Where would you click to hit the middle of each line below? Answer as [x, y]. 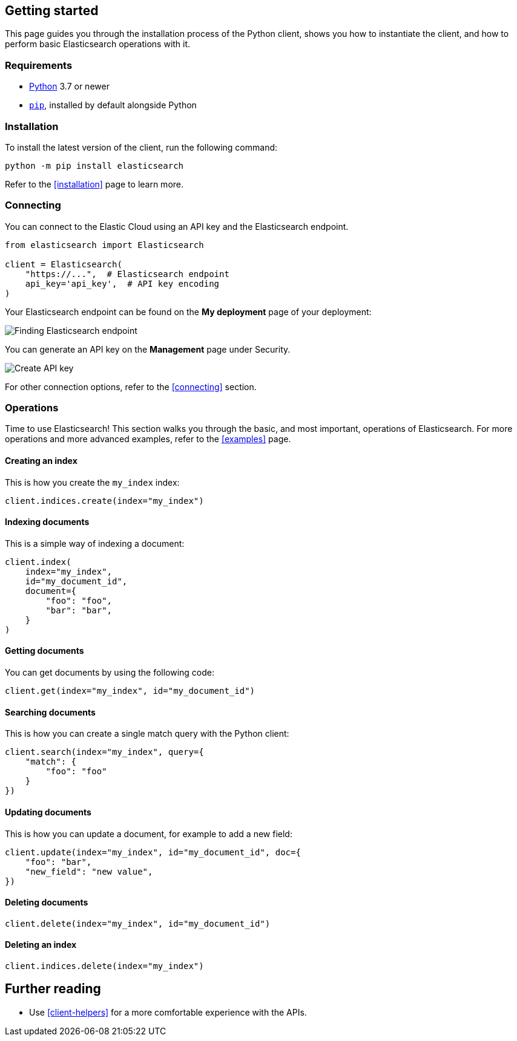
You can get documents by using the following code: [110, 673]
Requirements [39, 65]
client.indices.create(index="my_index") [104, 501]
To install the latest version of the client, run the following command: [141, 147]
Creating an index [41, 461]
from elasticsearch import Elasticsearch [104, 245]
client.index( [38, 562]
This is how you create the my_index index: [92, 482]
